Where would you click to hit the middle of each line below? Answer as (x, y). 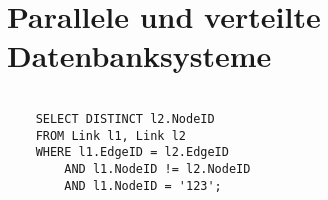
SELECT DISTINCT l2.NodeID (125, 118)
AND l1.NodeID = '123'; (143, 185)
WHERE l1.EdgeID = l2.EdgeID (132, 152)
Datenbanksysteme (139, 55)
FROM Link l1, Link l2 (110, 135)
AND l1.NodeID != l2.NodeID (157, 168)
